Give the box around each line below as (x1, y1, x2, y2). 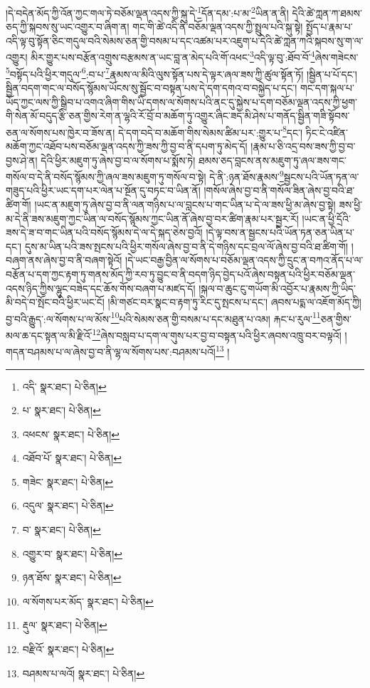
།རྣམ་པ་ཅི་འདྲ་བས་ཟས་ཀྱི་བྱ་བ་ (250, 138, 356, 153)
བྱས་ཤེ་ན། (6, 152, 38, 167)
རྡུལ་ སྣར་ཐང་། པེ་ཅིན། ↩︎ (22, 618, 107, 633)
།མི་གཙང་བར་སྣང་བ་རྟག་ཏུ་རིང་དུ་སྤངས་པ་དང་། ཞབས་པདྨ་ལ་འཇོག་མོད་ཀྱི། (107, 295, 361, 309)
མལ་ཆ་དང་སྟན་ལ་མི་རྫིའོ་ (6, 327, 92, 342)
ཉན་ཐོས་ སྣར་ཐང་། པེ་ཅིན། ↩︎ (22, 570, 122, 585)
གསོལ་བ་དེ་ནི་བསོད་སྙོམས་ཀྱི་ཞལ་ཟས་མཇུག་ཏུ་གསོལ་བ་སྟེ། (6, 169, 206, 184)
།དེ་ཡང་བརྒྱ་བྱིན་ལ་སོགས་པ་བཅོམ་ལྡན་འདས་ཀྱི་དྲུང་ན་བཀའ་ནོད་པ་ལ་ (125, 253, 364, 268)
